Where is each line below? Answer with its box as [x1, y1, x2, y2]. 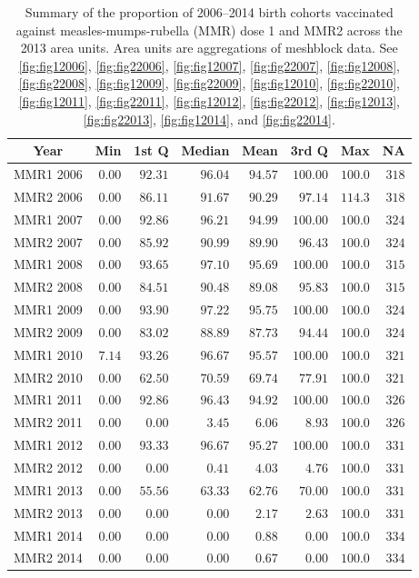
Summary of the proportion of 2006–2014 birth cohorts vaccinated [25, 3, 394, 21]
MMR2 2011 [14, 413, 83, 432]
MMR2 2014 [14, 548, 83, 567]
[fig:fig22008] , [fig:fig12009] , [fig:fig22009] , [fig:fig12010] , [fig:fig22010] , [18, 74, 400, 93]
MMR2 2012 [14, 457, 83, 476]
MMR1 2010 [14, 344, 83, 364]
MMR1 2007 [14, 209, 83, 228]
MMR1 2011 [14, 390, 83, 409]
